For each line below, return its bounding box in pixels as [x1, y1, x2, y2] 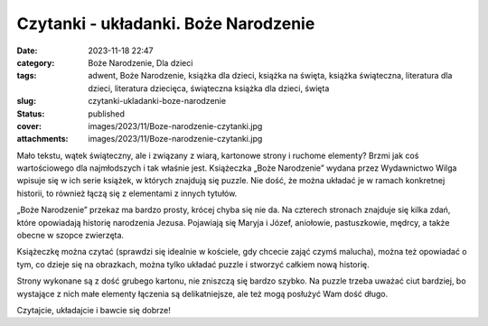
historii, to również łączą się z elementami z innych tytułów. [16, 188, 238, 199]
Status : [16, 108, 45, 119]
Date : [16, 45, 38, 56]
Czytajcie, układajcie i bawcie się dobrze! [16, 304, 171, 315]
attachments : [16, 134, 69, 144]
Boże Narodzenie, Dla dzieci [88, 57, 193, 68]
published [88, 108, 126, 119]
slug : [16, 96, 36, 107]
